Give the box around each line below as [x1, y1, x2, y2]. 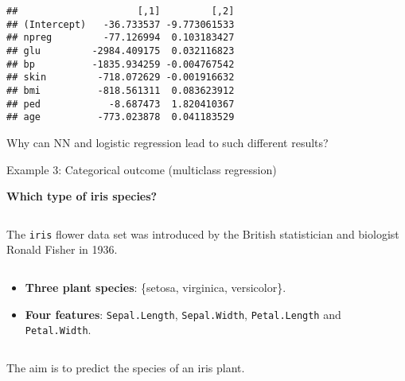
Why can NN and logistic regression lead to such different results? [6, 134, 329, 150]
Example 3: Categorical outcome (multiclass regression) [6, 161, 277, 177]
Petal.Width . [25, 321, 92, 338]
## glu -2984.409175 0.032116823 [6, 45, 235, 56]
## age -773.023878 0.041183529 [6, 111, 235, 123]
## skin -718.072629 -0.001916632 [6, 72, 235, 84]
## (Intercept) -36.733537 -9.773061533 [6, 18, 235, 30]
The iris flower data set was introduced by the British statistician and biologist [6, 225, 399, 242]
